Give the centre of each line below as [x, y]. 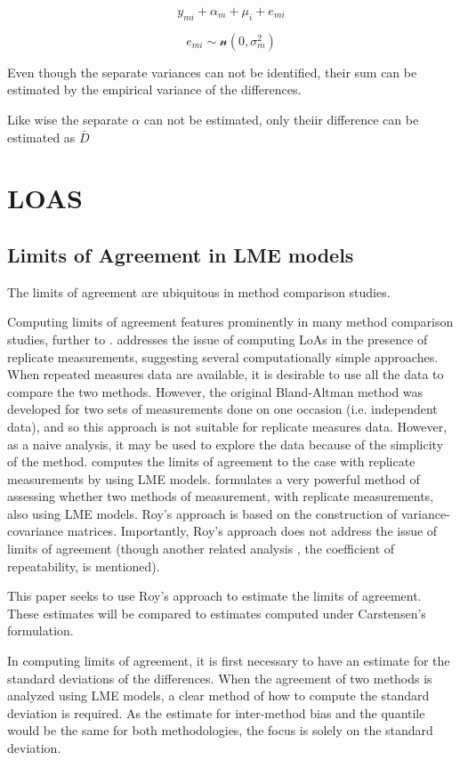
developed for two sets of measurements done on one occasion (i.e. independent [222, 409]
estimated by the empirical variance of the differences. [154, 89]
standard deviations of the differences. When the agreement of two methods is [220, 678]
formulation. [40, 631]
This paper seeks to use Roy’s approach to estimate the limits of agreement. [214, 596]
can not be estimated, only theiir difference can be [281, 119]
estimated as [41, 137]
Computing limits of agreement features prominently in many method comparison [230, 322]
